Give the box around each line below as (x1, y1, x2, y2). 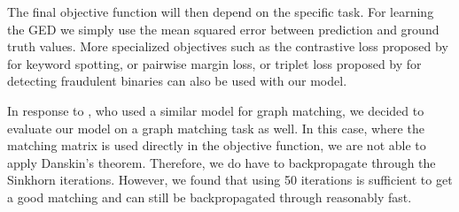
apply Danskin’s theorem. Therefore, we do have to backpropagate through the (7, 153, 436, 171)
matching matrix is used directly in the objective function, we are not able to (7, 136, 426, 155)
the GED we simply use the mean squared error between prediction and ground (7, 19, 440, 38)
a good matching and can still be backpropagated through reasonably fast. (7, 187, 412, 206)
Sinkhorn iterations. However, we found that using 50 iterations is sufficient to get (7, 170, 453, 189)
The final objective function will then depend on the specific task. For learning (7, 3, 434, 20)
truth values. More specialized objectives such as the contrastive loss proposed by (7, 37, 448, 56)
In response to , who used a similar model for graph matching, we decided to (7, 101, 424, 119)
